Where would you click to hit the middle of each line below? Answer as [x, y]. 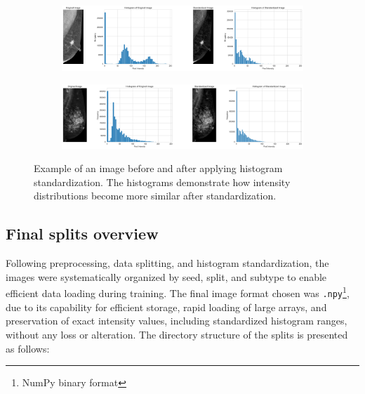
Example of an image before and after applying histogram [158, 168]
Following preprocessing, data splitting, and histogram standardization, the [167, 263]
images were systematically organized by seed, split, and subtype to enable [166, 276]
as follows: [28, 348]
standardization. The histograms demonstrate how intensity [162, 182]
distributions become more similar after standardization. [155, 196]
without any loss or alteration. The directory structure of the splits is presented [177, 334]
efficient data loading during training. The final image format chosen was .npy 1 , [178, 292]
